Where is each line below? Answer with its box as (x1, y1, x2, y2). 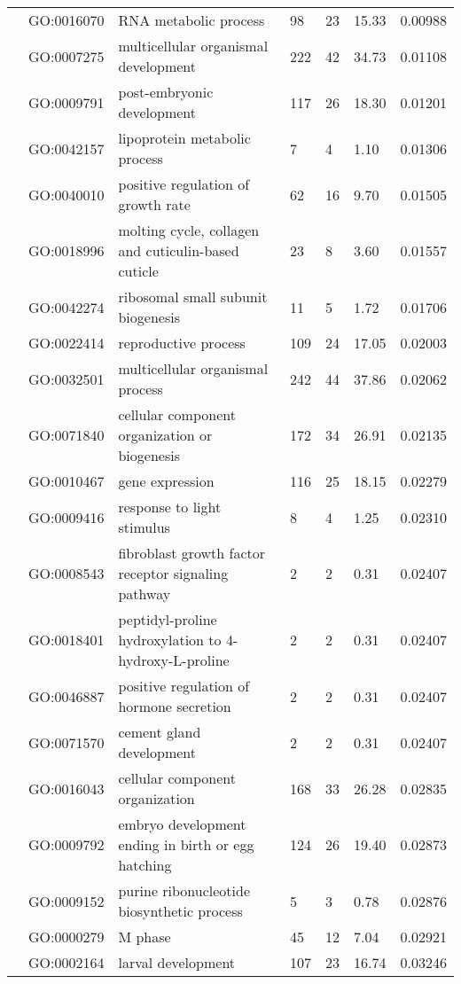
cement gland (118, 722, 201, 742)
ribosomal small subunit (118, 286, 268, 307)
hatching (118, 855, 172, 875)
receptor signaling (118, 563, 229, 583)
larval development (118, 952, 236, 972)
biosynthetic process (118, 901, 243, 921)
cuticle (118, 261, 159, 281)
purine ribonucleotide (118, 880, 251, 901)
